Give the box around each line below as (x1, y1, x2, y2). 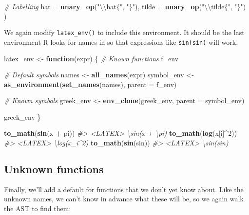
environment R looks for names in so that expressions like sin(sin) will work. (4, 36, 238, 47)
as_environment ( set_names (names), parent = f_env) (4, 79, 177, 89)
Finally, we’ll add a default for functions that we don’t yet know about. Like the (4, 184, 244, 194)
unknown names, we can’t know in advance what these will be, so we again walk (4, 194, 244, 204)
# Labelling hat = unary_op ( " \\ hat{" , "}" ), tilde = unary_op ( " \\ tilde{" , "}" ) (4, 1, 246, 11)
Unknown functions (4, 161, 104, 177)
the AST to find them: (4, 203, 71, 214)
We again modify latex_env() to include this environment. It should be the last (4, 27, 245, 37)
